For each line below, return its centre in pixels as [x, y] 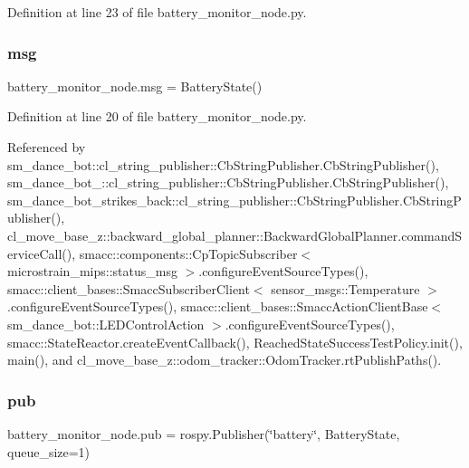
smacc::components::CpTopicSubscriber [188, 253]
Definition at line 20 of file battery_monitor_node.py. [157, 116]
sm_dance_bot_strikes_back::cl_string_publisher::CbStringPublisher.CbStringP [234, 200]
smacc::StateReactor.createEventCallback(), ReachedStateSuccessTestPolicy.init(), [235, 342]
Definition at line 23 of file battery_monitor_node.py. [157, 12]
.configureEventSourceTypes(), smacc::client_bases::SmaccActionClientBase [218, 306]
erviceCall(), [42, 253]
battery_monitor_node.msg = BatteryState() [135, 86]
